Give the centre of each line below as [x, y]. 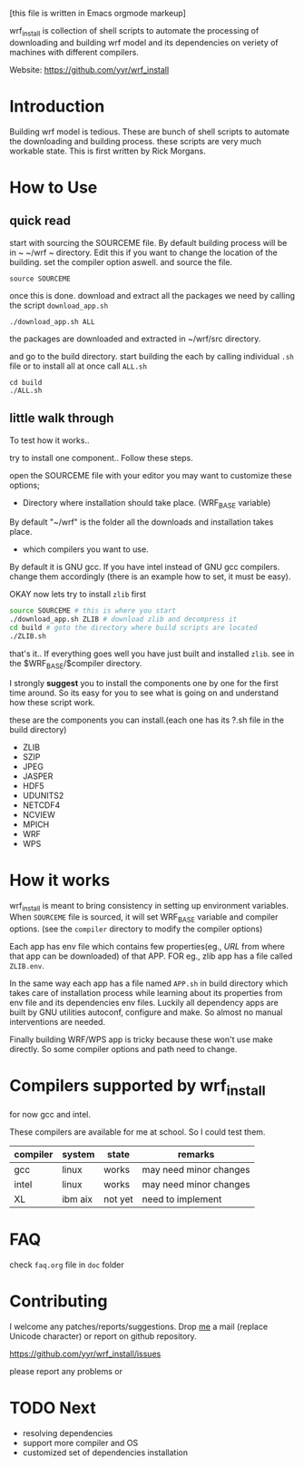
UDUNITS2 [43, 795]
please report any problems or [66, 1371]
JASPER [38, 776]
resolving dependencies [68, 1433]
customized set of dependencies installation [105, 1452]
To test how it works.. [49, 440]
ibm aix [78, 1199]
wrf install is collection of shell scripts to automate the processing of [134, 32]
